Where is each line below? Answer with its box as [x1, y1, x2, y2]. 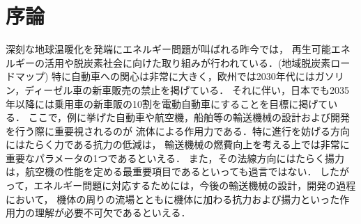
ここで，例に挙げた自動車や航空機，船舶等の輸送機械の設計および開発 [28, 110, 351, 125]
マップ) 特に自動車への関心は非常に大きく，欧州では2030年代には [15, 69, 315, 83]
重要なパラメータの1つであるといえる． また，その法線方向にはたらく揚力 [6, 150, 345, 165]
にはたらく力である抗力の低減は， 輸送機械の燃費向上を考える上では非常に [6, 137, 350, 152]
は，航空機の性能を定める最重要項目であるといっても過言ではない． [6, 164, 317, 179]
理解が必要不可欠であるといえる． [34, 205, 191, 220]
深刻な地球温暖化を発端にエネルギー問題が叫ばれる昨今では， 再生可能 [6, 42, 331, 56]
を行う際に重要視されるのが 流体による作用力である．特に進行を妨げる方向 [6, 123, 351, 138]
